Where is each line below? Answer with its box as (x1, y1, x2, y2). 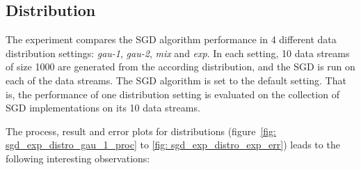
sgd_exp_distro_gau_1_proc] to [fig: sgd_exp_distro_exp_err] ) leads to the (6, 137, 340, 152)
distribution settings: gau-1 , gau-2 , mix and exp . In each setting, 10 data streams (6, 45, 350, 60)
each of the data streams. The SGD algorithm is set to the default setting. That (6, 72, 346, 87)
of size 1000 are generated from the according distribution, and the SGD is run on (6, 59, 355, 74)
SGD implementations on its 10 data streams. (6, 100, 200, 115)
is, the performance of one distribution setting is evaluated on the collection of (6, 86, 339, 101)
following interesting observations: (6, 150, 150, 165)
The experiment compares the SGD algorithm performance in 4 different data (6, 32, 337, 47)
